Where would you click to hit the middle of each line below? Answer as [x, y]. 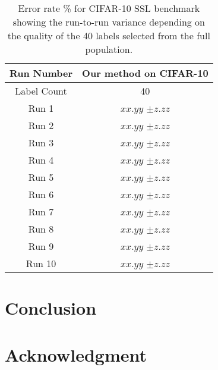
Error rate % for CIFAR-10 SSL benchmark [109, 8]
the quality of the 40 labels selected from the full [109, 35]
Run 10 [41, 263]
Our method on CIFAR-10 [145, 73]
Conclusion [51, 308]
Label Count [41, 91]
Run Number [41, 73]
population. [109, 49]
